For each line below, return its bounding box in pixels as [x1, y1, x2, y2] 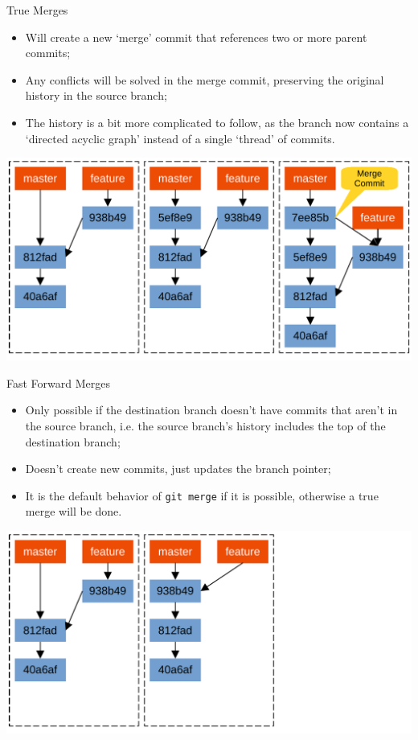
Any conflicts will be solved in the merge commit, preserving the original [25, 71, 384, 88]
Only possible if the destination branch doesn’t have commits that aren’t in [25, 401, 398, 418]
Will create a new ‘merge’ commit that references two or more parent [25, 28, 367, 45]
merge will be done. [25, 503, 122, 520]
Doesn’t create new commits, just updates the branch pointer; [25, 460, 331, 477]
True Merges [6, 2, 68, 18]
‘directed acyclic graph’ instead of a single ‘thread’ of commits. [25, 129, 335, 146]
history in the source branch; [25, 87, 167, 104]
